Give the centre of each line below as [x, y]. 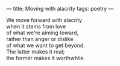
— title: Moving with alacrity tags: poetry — [60, 9]
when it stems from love [36, 26]
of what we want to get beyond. [46, 45]
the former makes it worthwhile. [46, 58]
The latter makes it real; [36, 52]
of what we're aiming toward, [43, 33]
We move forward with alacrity [44, 20]
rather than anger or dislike [40, 39]
